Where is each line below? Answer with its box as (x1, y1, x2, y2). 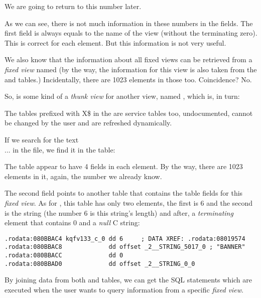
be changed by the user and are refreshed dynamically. (5, 117, 172, 128)
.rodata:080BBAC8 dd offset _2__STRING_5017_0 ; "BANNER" (5, 243, 245, 251)
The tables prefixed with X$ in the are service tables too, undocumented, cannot (5, 107, 253, 118)
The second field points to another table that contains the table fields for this (5, 188, 243, 198)
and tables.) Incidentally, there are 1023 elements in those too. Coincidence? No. (5, 74, 252, 84)
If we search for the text (5, 134, 79, 144)
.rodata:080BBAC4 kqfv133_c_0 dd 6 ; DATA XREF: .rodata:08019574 (5, 235, 245, 242)
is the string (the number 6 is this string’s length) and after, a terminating (5, 207, 233, 218)
